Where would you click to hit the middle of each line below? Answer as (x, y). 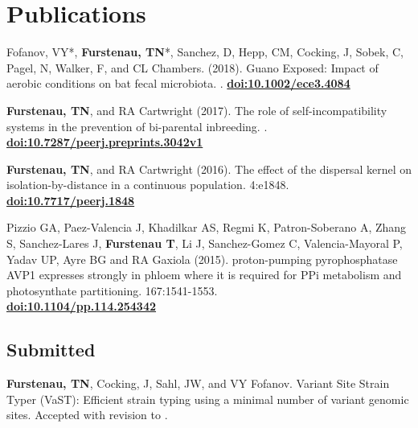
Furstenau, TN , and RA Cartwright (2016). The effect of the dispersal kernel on (209, 169)
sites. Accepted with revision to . (87, 415)
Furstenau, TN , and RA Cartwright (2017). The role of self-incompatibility (197, 110)
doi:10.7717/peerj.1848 (71, 200)
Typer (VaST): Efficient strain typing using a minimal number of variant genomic (208, 399)
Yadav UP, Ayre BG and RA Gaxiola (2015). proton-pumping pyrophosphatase (202, 259)
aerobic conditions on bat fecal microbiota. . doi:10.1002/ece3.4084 (178, 83)
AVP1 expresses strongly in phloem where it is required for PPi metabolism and (204, 275)
